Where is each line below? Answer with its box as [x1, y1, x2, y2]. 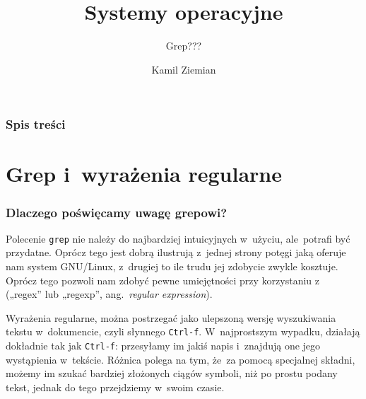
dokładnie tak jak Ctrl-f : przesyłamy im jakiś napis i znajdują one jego [6, 338, 321, 353]
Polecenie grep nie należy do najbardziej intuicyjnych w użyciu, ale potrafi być [6, 231, 350, 245]
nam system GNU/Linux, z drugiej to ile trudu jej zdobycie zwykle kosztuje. [6, 259, 338, 274]
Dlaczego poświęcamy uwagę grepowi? [6, 203, 228, 221]
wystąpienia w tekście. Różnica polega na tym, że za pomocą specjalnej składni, [6, 352, 355, 366]
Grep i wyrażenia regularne [6, 159, 282, 188]
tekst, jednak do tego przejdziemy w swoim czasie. [6, 379, 225, 394]
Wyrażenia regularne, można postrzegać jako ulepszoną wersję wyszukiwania [6, 310, 336, 325]
